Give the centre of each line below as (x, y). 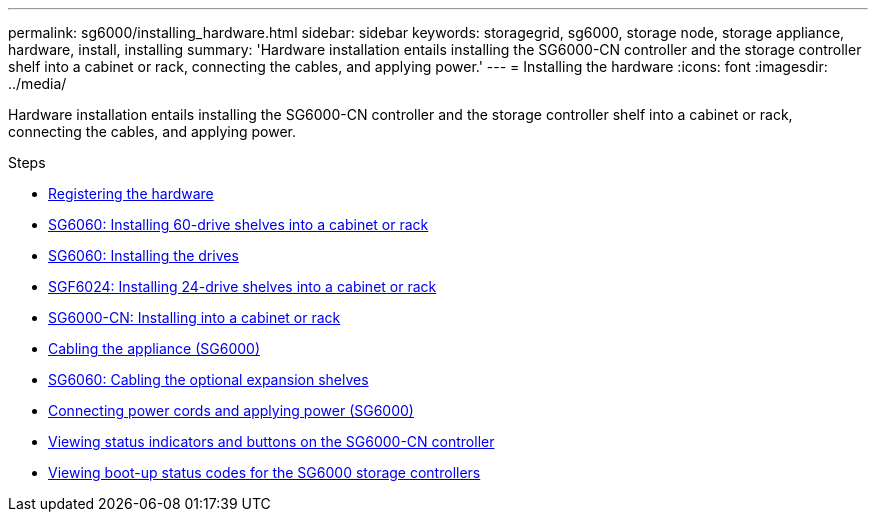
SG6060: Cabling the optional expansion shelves (208, 379)
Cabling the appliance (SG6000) (154, 348)
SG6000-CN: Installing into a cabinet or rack (194, 317)
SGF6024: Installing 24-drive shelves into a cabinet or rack (242, 286)
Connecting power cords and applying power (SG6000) (231, 410)
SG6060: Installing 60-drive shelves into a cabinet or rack (238, 224)
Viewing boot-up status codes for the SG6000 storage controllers (264, 472)
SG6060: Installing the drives (143, 255)
